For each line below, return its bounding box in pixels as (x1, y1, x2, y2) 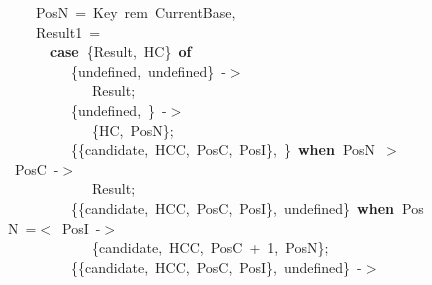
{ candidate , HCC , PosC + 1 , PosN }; (92, 237, 329, 258)
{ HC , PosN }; (92, 119, 174, 140)
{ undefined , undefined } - (71, 60, 226, 81)
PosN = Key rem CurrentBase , (36, 2, 236, 22)
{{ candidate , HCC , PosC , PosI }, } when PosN (71, 139, 376, 160)
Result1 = (36, 21, 101, 42)
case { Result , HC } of (50, 41, 192, 62)
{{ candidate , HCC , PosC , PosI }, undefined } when (71, 197, 395, 218)
